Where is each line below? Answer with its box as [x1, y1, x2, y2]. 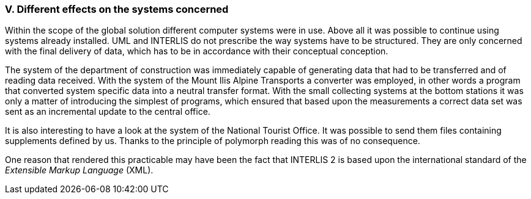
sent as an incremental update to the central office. [5, 106, 210, 117]
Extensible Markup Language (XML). [5, 165, 154, 176]
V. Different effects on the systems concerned [5, 3, 229, 15]
